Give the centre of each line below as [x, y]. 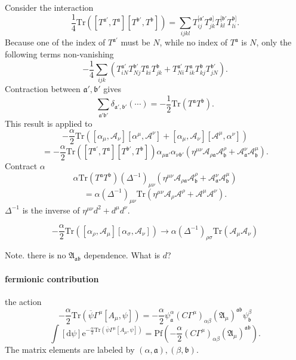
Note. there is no [36, 255]
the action [23, 301]
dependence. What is [122, 255]
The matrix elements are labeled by [70, 349]
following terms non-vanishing [59, 54]
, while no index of [194, 42]
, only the [274, 42]
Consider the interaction [49, 7]
